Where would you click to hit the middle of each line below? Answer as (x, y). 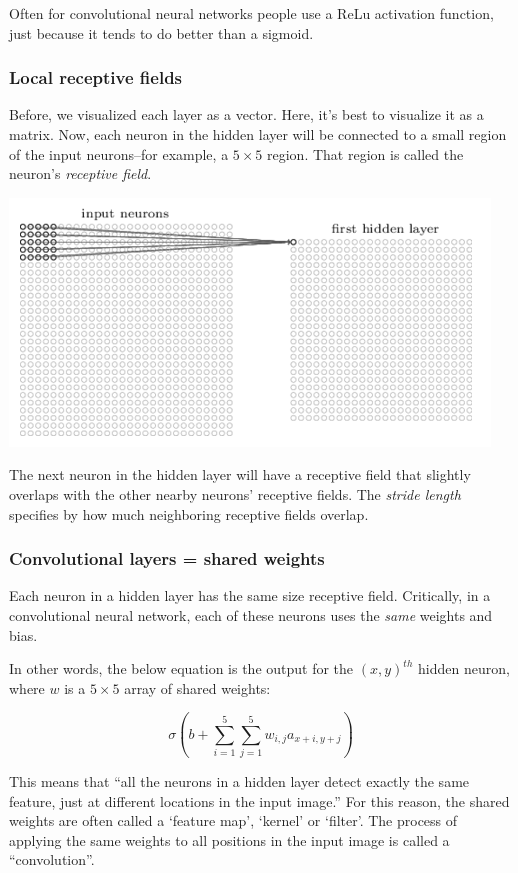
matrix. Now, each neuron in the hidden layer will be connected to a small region (258, 134)
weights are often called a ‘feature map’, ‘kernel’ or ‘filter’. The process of (233, 820)
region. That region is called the (365, 153)
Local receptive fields (96, 77)
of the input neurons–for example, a (119, 153)
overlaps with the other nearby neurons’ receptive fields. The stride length (235, 493)
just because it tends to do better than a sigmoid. (161, 32)
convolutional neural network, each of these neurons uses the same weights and (251, 614)
